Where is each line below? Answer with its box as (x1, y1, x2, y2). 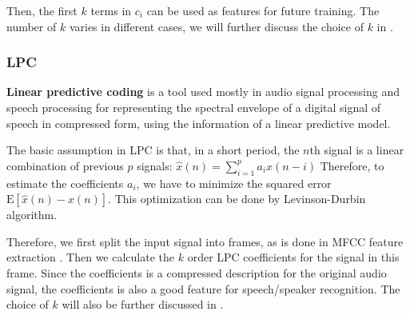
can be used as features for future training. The (146, 2, 380, 18)
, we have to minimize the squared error (136, 174, 332, 191)
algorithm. (6, 206, 58, 223)
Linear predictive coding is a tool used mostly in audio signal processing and (6, 83, 400, 100)
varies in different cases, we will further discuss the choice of (69, 18, 364, 34)
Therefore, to (320, 157, 384, 173)
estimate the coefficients (6, 174, 124, 191)
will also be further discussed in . (62, 296, 224, 313)
